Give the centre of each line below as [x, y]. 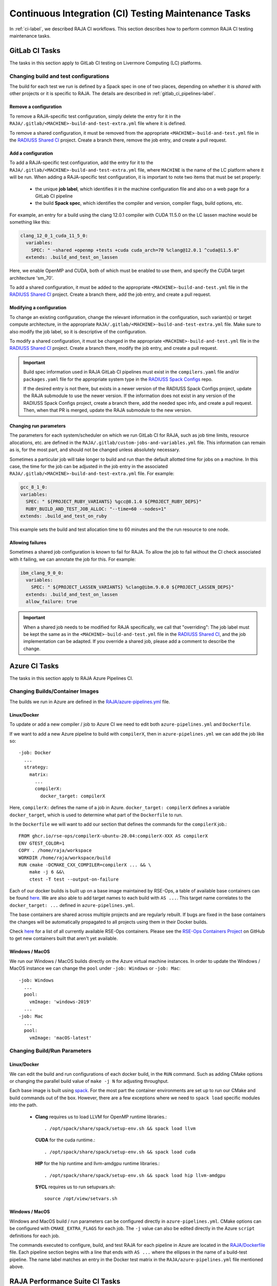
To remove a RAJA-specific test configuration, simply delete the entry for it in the [95, 116]
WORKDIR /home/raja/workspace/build [65, 858]
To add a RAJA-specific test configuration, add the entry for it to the [81, 163]
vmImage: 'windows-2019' [60, 1002]
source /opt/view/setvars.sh [81, 1199]
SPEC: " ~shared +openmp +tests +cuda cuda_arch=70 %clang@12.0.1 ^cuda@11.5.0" [135, 250]
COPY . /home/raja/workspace [55, 851]
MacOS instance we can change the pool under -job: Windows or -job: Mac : [95, 968]
